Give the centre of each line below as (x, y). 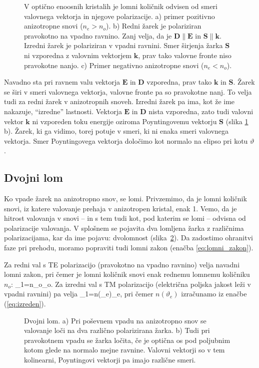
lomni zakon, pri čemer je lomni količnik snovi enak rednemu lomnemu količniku (127, 274)
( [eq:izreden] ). (25, 304)
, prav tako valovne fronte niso (185, 55)
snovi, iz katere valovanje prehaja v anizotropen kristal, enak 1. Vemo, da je (120, 208)
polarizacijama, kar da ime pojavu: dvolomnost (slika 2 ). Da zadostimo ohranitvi (128, 238)
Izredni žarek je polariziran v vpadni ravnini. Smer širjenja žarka (123, 45)
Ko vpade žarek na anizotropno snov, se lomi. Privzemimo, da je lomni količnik (125, 199)
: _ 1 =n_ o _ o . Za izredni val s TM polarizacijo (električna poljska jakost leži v (131, 284)
